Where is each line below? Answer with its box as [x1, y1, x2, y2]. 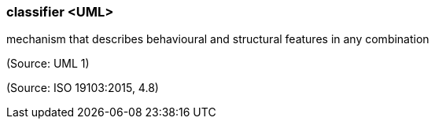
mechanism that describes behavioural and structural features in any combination [6, 32, 429, 46]
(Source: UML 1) [6, 57, 90, 71]
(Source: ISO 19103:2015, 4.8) [6, 81, 159, 95]
